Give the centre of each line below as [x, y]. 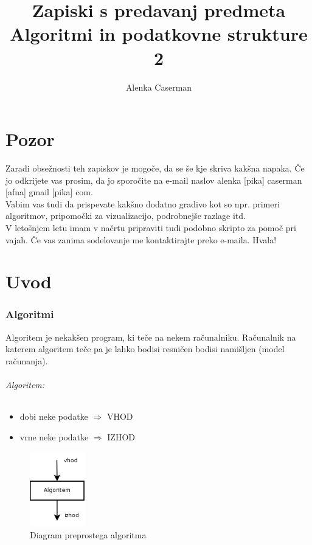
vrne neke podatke [54, 436]
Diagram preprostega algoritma [88, 534]
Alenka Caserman [159, 87]
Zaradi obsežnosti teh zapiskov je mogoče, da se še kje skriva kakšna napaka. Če [155, 168]
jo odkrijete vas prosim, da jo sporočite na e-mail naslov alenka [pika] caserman [154, 180]
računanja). [27, 360]
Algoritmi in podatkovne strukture [159, 34]
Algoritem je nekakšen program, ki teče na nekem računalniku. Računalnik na [151, 337]
